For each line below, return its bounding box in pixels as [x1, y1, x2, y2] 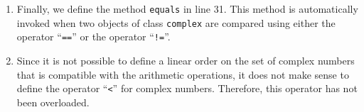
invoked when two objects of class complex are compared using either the [16, 15, 336, 30]
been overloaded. [16, 94, 90, 109]
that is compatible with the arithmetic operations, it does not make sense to [16, 67, 349, 82]
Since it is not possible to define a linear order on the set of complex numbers [16, 52, 355, 67]
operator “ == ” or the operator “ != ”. [16, 29, 171, 44]
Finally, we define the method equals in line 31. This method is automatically [16, 1, 358, 16]
